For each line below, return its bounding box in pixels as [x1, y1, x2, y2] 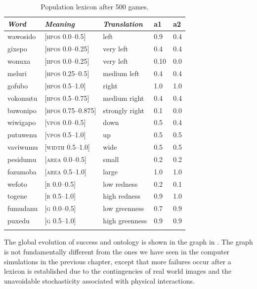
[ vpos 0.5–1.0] [44, 129, 86, 140]
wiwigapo [7, 117, 36, 127]
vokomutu [7, 92, 38, 103]
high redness [103, 191, 141, 201]
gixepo [7, 43, 27, 54]
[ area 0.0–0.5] [44, 154, 86, 164]
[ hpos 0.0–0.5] [44, 31, 86, 41]
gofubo [7, 80, 28, 90]
